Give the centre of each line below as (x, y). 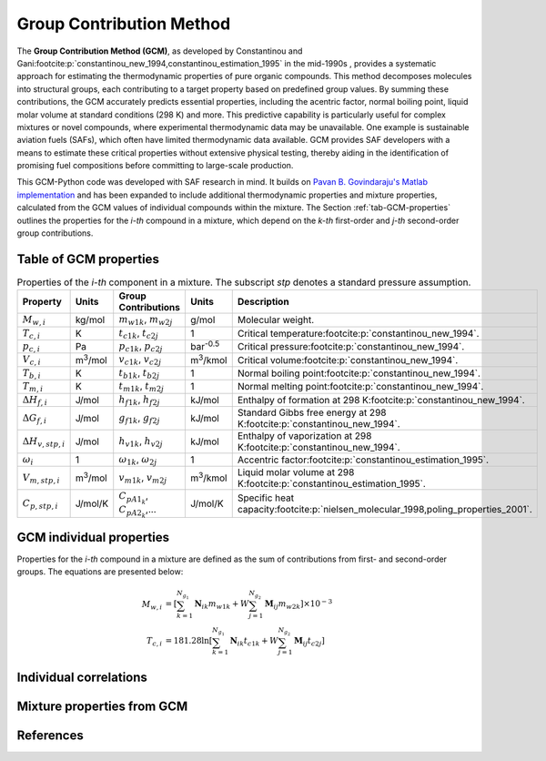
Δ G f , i (35, 419)
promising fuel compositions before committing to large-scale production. (155, 166)
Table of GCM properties (88, 259)
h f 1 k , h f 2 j (139, 400)
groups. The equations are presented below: (100, 572)
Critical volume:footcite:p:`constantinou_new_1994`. (348, 360)
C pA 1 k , (134, 497)
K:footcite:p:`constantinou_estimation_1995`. (332, 484)
